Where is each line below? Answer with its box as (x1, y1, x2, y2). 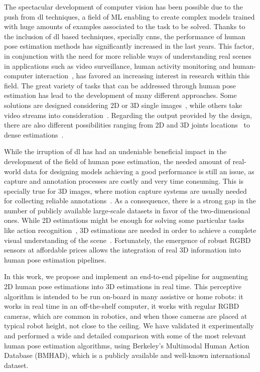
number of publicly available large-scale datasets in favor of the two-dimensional (4, 205, 250, 215)
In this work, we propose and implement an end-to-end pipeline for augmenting (4, 271, 248, 282)
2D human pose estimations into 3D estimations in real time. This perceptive (4, 281, 242, 292)
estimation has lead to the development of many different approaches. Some (4, 90, 237, 100)
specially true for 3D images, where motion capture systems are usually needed (4, 185, 247, 196)
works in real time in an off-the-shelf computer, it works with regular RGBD (4, 301, 239, 311)
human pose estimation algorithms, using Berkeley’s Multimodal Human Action (4, 340, 249, 350)
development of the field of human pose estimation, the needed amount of (4, 156, 230, 166)
